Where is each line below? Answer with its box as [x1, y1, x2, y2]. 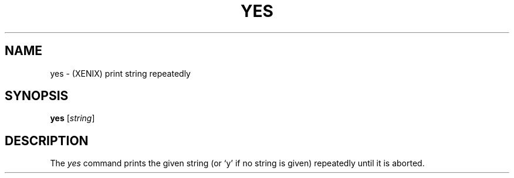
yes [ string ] [50, 113, 95, 124]
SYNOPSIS [5, 88, 69, 104]
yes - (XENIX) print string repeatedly [50, 68, 191, 78]
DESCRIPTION [5, 133, 89, 148]
